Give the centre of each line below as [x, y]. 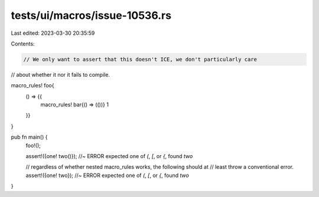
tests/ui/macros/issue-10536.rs [91, 15]
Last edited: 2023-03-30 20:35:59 [53, 33]
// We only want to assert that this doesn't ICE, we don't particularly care [140, 59]
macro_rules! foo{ [32, 86]
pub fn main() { [29, 137]
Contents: [23, 44]
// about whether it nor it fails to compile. [61, 74]
